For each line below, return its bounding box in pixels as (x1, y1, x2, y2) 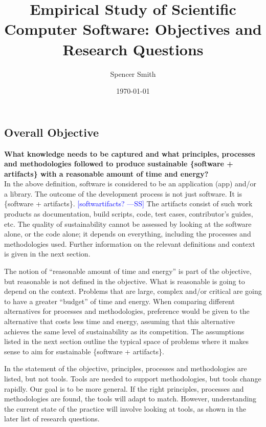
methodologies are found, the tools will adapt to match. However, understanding (4, 393, 257, 404)
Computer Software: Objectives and (4, 18, 262, 39)
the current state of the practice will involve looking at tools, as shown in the (4, 403, 246, 414)
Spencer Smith (110, 68, 156, 79)
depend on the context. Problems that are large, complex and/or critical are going (4, 286, 262, 296)
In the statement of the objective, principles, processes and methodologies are (4, 363, 247, 374)
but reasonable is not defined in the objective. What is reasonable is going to (4, 275, 245, 286)
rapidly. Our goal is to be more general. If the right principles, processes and (4, 383, 244, 394)
